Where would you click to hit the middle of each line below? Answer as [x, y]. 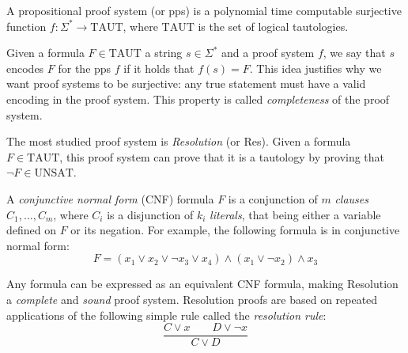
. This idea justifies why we [315, 68]
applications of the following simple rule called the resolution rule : [166, 315]
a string [164, 53]
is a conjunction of [273, 198]
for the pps [85, 68]
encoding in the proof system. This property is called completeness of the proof [198, 99]
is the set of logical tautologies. [273, 26]
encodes [25, 68]
